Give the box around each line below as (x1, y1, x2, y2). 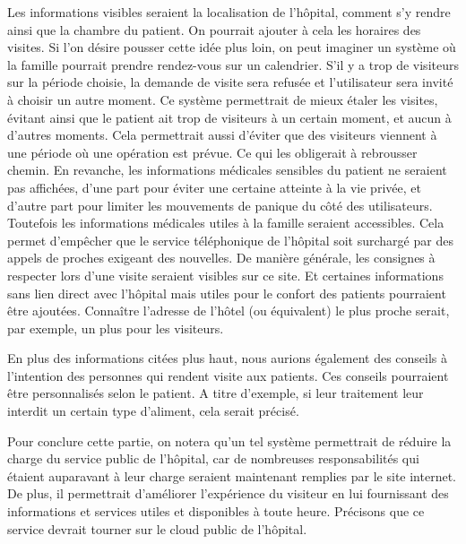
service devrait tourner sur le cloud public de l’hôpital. (7, 519, 307, 538)
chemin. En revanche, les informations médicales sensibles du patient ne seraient (7, 160, 447, 179)
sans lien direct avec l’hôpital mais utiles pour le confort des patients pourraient (7, 283, 446, 302)
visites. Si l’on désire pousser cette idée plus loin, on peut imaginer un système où (7, 38, 456, 56)
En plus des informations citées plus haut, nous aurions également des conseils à (7, 349, 448, 367)
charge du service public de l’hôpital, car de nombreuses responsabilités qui (7, 449, 419, 468)
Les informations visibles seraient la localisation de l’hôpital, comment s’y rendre (7, 3, 451, 21)
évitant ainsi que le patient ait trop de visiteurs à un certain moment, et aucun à (7, 108, 452, 126)
